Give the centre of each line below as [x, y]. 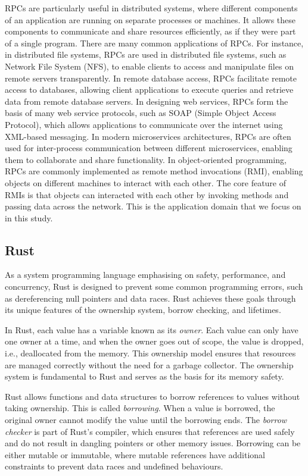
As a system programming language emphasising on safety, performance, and [145, 275]
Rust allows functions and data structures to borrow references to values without [153, 396]
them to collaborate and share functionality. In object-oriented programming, [146, 159]
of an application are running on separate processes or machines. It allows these [150, 19]
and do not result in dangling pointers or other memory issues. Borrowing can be [153, 443]
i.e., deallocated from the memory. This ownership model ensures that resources [150, 353]
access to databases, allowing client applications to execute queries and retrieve [149, 90]
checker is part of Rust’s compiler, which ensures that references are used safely [150, 431]
